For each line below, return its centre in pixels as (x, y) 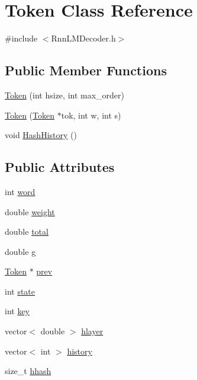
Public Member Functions (86, 70)
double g (20, 251)
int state (20, 291)
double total (27, 231)
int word (20, 191)
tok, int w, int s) (91, 115)
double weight (30, 211)
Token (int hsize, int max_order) (64, 95)
